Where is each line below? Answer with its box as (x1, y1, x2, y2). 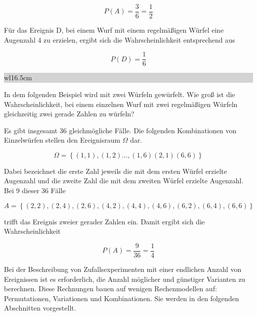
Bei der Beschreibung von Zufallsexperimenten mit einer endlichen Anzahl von (4, 263, 242, 274)
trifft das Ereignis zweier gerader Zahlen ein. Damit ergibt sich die (4, 216, 205, 226)
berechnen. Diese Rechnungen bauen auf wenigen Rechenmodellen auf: (4, 283, 217, 294)
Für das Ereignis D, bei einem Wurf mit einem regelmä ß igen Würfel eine (4, 25, 224, 35)
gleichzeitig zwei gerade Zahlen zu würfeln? (4, 108, 134, 119)
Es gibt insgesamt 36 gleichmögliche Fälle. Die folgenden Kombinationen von (4, 125, 237, 135)
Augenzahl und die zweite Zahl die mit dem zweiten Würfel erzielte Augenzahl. (4, 175, 244, 186)
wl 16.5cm (4, 72, 32, 83)
